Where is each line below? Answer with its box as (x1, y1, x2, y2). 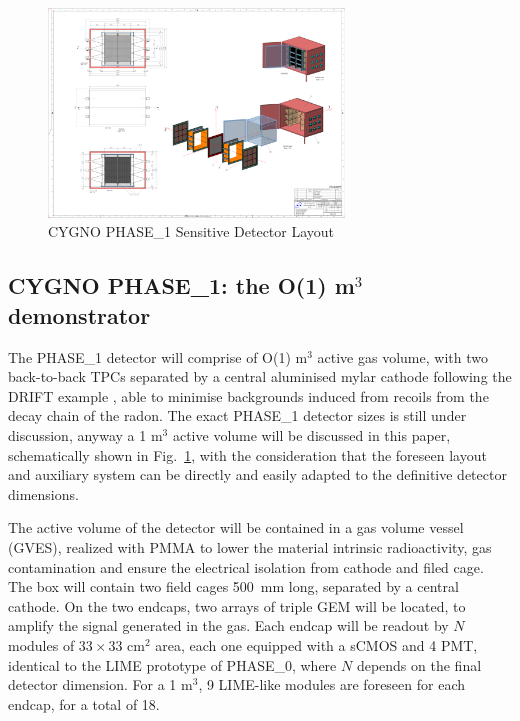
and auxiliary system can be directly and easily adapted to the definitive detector (8, 464, 507, 485)
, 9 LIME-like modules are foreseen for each (198, 674, 466, 695)
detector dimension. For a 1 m (8, 674, 193, 695)
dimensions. (8, 483, 79, 504)
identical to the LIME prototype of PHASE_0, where (8, 654, 337, 675)
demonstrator (8, 299, 151, 330)
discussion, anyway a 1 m (8, 425, 163, 445)
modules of (8, 634, 75, 655)
